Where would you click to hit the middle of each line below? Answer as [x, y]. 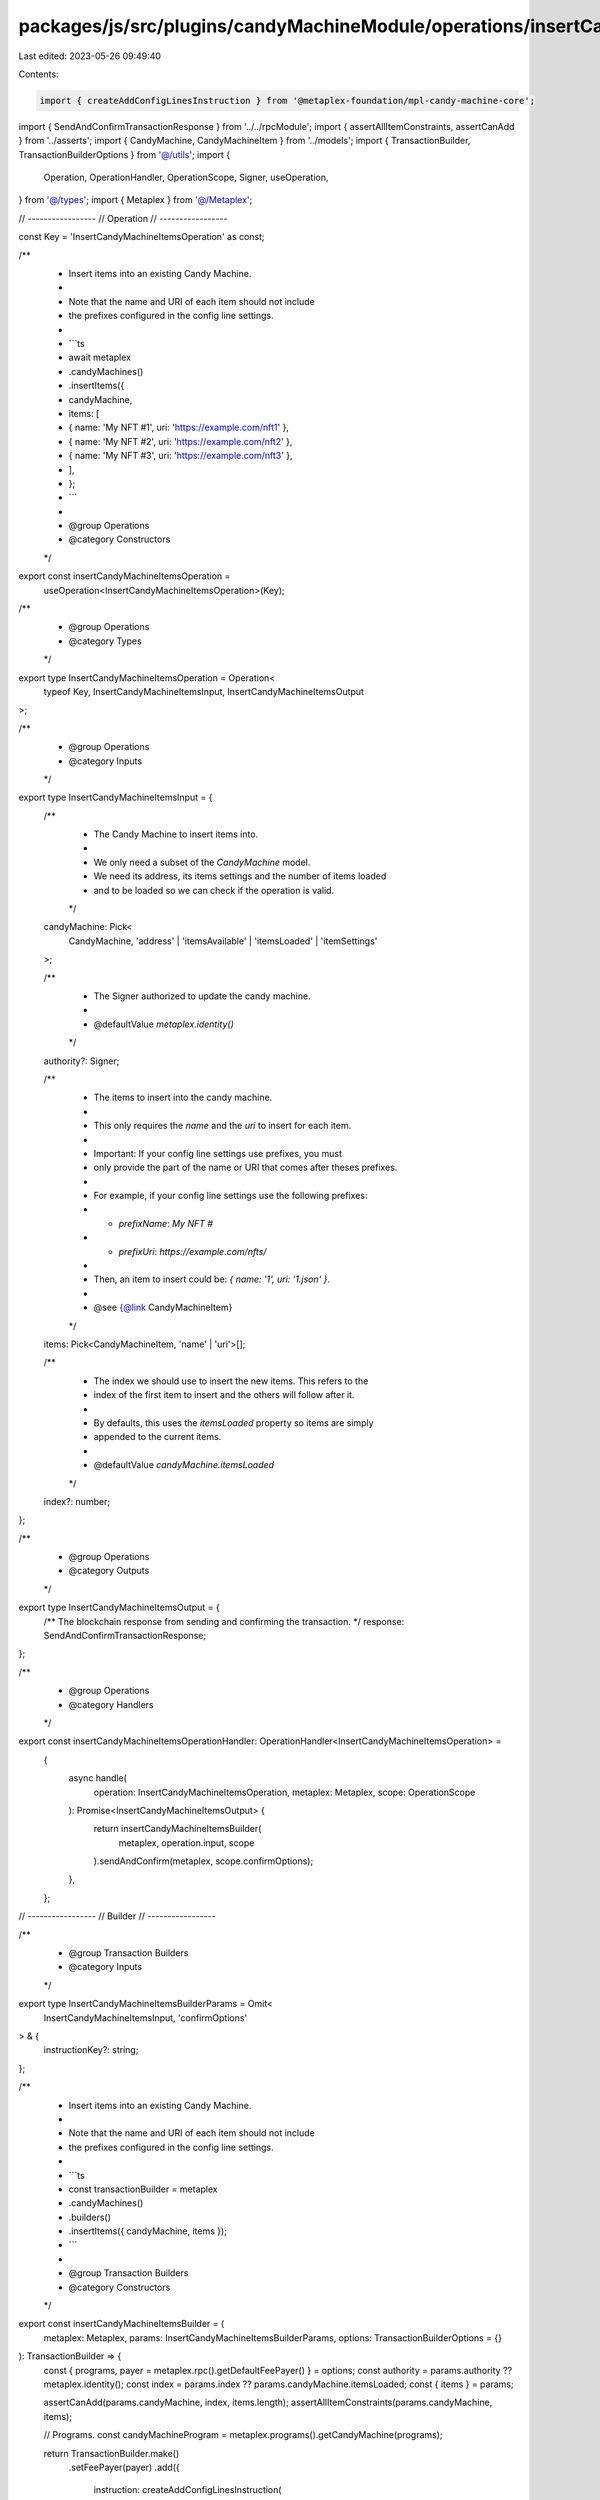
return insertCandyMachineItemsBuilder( [177, 1829]
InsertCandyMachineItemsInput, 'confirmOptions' [145, 2017]
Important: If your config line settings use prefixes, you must [218, 1153]
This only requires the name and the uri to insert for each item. [222, 1126]
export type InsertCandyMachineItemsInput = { [115, 797]
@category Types [105, 641]
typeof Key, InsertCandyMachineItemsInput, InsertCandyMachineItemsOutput [204, 691]
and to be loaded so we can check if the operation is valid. [214, 890]
